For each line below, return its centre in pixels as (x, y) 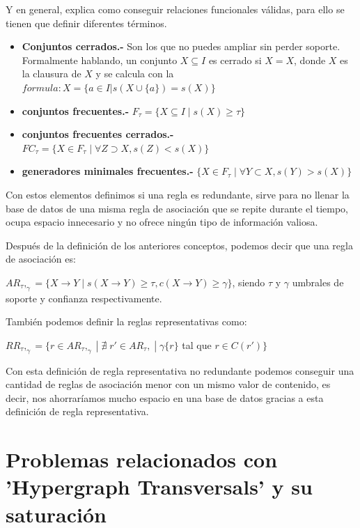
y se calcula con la (135, 73)
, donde (310, 60)
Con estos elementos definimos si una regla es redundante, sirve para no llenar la (178, 194)
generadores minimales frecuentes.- (108, 171)
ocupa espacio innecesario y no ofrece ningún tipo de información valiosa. (162, 222)
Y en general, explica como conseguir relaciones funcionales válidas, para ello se (175, 9)
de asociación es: (41, 259)
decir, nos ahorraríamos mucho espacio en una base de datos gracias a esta (165, 397)
